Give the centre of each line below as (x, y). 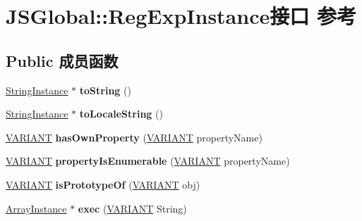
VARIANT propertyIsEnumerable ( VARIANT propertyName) (148, 161)
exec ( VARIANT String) (132, 208)
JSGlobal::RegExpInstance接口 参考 (181, 16)
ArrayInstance (36, 208)
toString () (105, 90)
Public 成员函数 (62, 60)
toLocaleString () (121, 114)
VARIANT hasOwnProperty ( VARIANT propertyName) (134, 137)
